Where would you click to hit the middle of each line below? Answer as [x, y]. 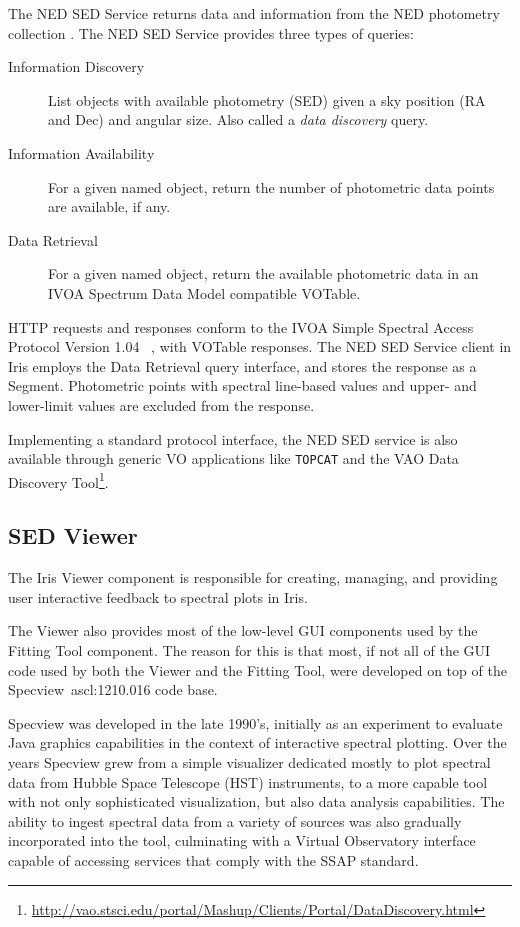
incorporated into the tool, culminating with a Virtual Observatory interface [242, 840]
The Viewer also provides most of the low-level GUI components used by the [243, 630]
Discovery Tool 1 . [58, 480]
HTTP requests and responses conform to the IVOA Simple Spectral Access [241, 326]
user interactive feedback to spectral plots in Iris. [158, 596]
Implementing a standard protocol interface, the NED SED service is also [233, 438]
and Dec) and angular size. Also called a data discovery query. [238, 119]
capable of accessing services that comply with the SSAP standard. [213, 859]
